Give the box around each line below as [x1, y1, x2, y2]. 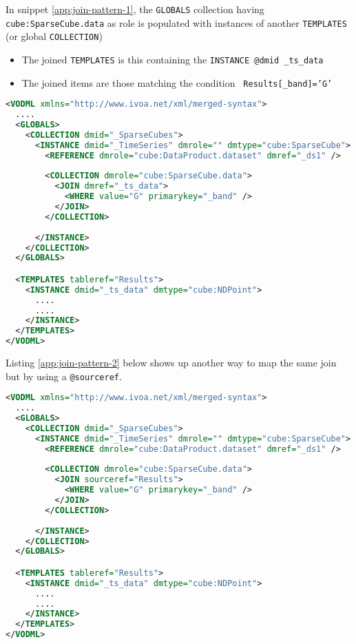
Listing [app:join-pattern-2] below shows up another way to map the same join [6, 355, 337, 370]
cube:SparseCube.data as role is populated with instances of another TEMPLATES [6, 15, 347, 30]
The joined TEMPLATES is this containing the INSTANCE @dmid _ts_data [21, 52, 324, 66]
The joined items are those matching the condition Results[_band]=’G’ [21, 75, 333, 90]
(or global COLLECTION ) [6, 29, 103, 43]
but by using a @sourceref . [6, 368, 122, 383]
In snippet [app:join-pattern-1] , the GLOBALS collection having [6, 2, 264, 16]
